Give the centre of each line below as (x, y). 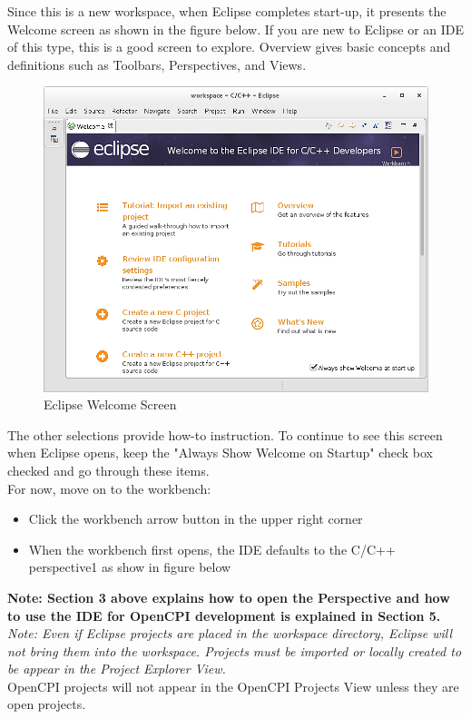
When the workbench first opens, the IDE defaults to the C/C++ (212, 549)
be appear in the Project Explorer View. (117, 669)
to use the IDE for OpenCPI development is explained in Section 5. (224, 615)
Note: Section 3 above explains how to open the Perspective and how (229, 597)
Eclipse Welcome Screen (110, 404)
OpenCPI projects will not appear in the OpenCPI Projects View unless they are (233, 686)
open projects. (47, 704)
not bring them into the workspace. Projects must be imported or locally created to (235, 650)
